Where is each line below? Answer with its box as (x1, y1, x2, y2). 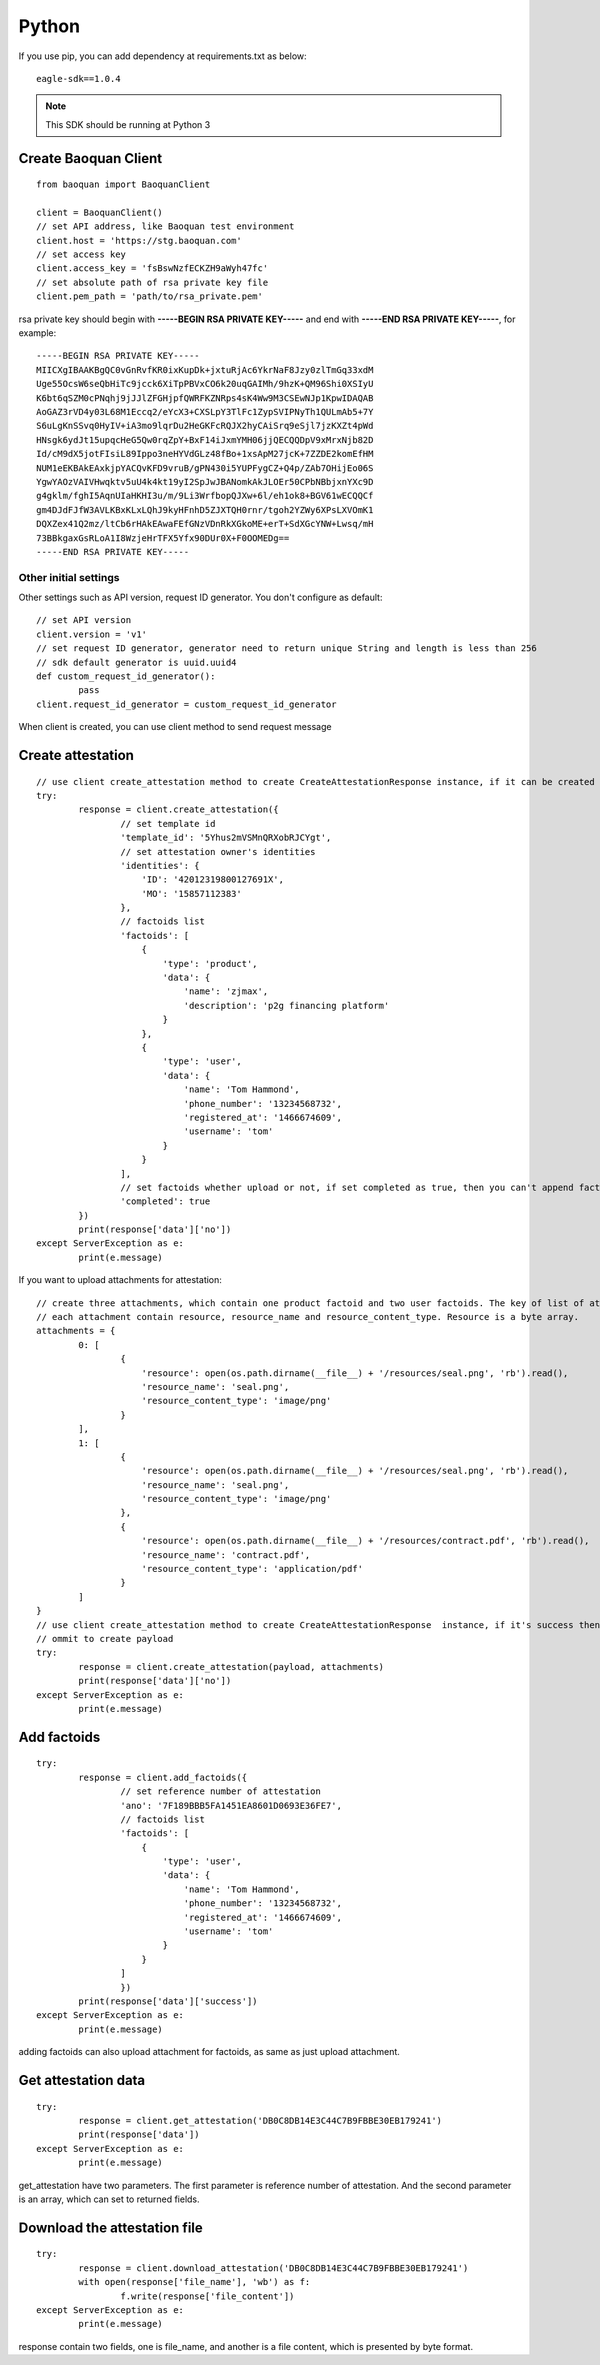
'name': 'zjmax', (183, 986, 269, 997)
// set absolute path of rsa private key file (36, 276, 269, 288)
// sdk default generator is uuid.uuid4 (36, 656, 237, 668)
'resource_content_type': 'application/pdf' (141, 1563, 364, 1575)
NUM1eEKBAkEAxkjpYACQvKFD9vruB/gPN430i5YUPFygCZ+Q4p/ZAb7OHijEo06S (36, 462, 374, 474)
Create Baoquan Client (18, 150, 163, 167)
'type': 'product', (162, 958, 259, 969)
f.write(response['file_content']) (120, 2290, 295, 2302)
